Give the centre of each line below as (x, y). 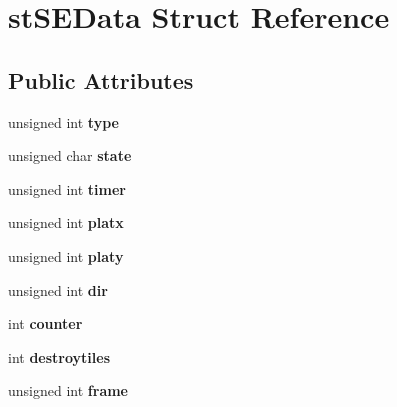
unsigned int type (63, 121)
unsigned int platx (66, 222)
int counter (45, 323)
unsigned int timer (67, 188)
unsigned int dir (58, 289)
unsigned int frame (68, 390)
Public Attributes (101, 79)
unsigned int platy (66, 255)
